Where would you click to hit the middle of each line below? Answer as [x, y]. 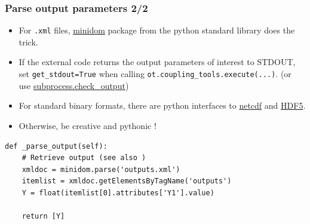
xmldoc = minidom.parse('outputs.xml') [101, 169]
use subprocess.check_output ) [74, 85]
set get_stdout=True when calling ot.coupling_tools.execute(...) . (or [155, 74]
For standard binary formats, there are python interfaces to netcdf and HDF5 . [162, 105]
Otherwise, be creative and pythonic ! [88, 125]
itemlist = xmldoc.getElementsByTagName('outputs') [127, 181]
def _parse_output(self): [56, 146]
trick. [28, 42]
